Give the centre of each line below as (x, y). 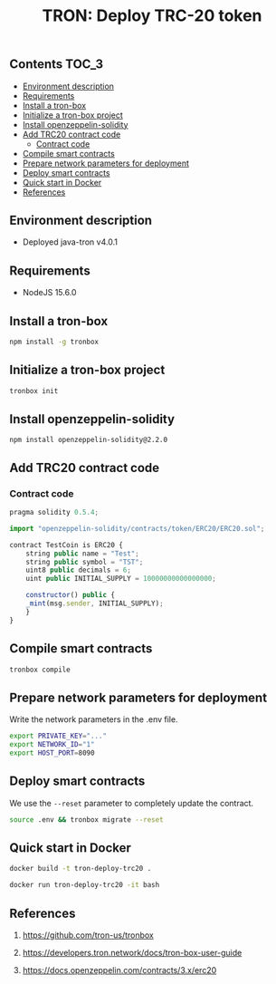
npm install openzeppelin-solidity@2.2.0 (89, 440)
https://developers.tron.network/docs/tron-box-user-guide (132, 952)
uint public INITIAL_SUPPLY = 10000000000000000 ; (121, 579)
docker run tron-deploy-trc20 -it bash (85, 885)
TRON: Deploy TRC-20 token (152, 16)
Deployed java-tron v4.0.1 (70, 242)
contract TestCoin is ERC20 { (67, 545)
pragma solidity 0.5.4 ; (54, 513)
